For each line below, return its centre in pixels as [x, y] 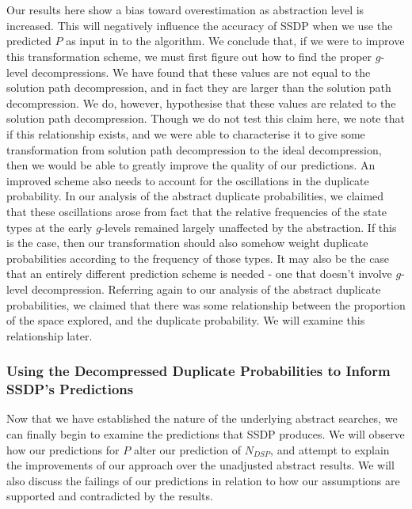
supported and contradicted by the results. [110, 496]
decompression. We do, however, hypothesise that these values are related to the [201, 103]
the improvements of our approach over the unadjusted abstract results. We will [200, 465]
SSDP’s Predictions [70, 389]
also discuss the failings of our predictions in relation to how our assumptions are [203, 480]
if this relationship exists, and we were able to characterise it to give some [186, 133]
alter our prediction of [187, 449]
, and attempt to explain [330, 449]
